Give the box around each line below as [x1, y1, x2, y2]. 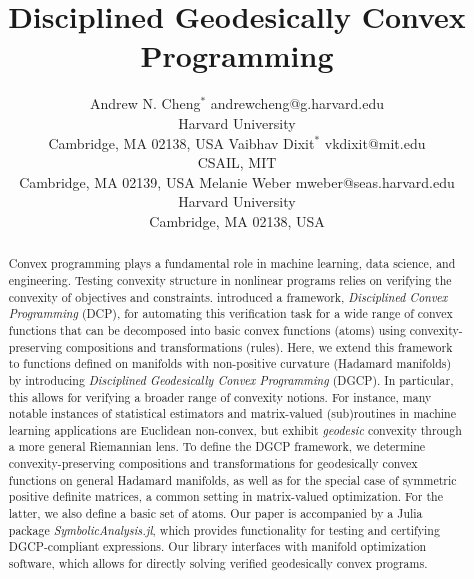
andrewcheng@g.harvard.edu [210, 93, 385, 114]
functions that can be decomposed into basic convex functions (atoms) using [8, 321, 406, 338]
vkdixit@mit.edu [324, 132, 426, 153]
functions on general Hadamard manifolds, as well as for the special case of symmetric [8, 471, 457, 488]
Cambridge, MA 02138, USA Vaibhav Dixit [48, 132, 315, 153]
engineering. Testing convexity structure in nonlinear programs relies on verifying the [8, 271, 452, 288]
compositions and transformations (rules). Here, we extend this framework [66, 338, 453, 355]
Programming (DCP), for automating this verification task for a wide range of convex [8, 305, 453, 322]
